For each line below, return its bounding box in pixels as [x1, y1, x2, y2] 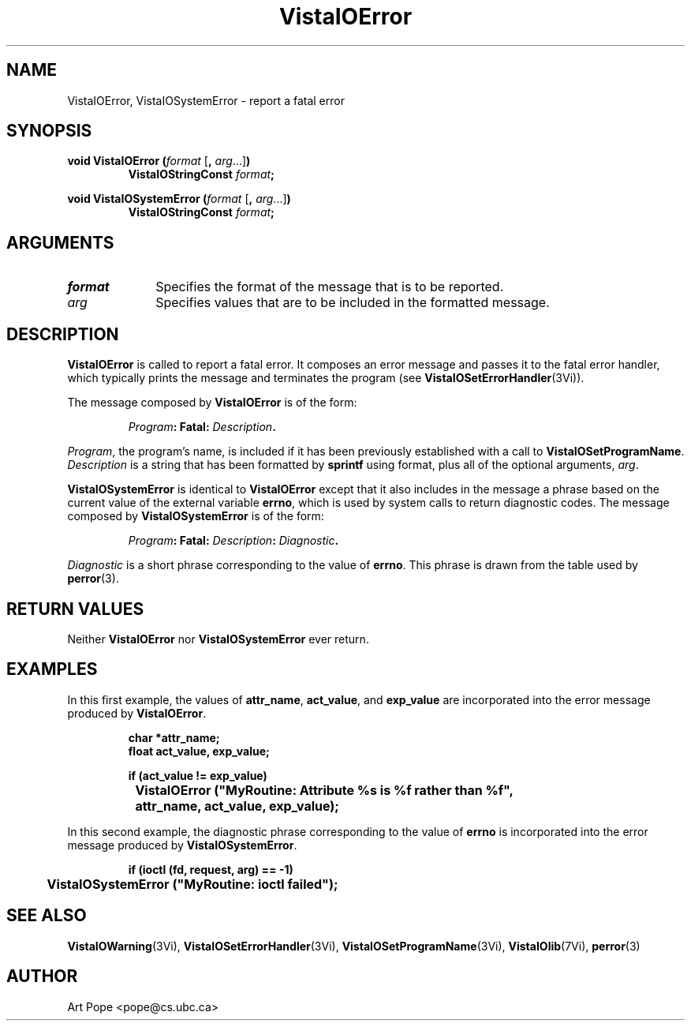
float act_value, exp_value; [128, 744, 270, 758]
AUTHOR [6, 966, 78, 987]
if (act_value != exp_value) [128, 768, 267, 782]
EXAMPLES [6, 659, 98, 680]
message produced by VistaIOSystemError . [67, 838, 297, 852]
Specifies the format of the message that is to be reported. [155, 279, 504, 295]
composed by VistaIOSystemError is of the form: [67, 509, 324, 523]
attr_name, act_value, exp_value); [135, 797, 339, 814]
